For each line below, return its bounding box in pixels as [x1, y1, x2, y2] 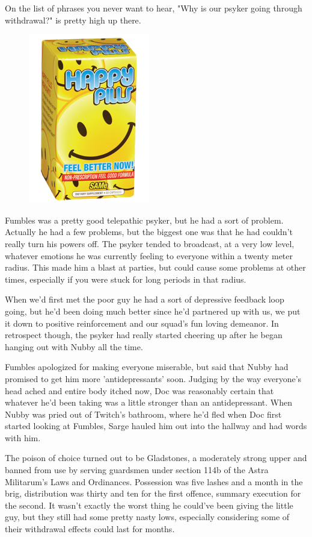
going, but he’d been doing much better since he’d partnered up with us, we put [5, 304, 301, 317]
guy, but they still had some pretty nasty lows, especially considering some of [5, 510, 290, 523]
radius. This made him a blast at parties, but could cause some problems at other [5, 261, 306, 274]
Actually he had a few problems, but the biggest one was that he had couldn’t [5, 225, 293, 238]
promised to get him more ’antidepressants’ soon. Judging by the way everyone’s [5, 372, 302, 385]
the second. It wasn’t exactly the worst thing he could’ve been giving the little [5, 498, 293, 511]
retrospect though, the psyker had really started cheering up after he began [5, 328, 283, 341]
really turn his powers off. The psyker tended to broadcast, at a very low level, [5, 237, 295, 250]
